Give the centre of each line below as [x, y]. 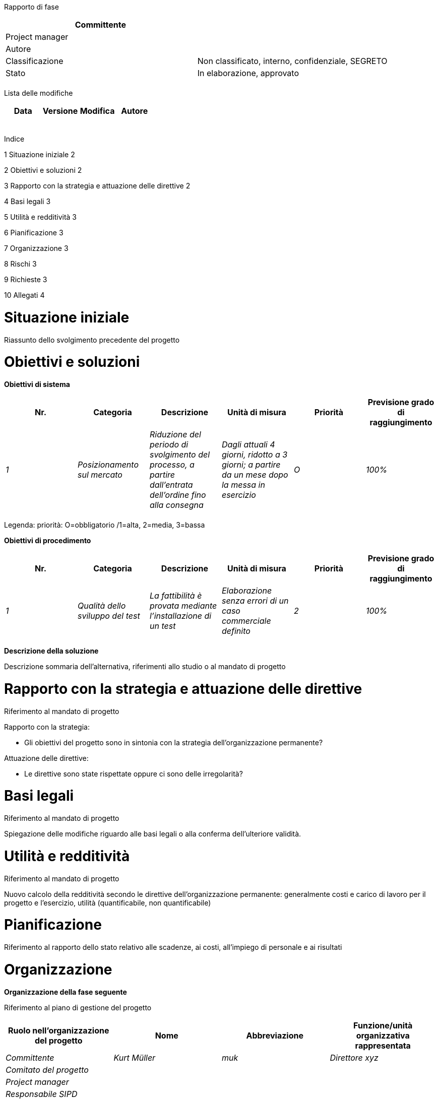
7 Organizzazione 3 [36, 248]
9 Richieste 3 [26, 279]
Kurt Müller [135, 1057]
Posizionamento [108, 465]
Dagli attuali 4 [248, 444]
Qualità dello [102, 606]
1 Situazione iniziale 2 [40, 154]
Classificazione [35, 61]
